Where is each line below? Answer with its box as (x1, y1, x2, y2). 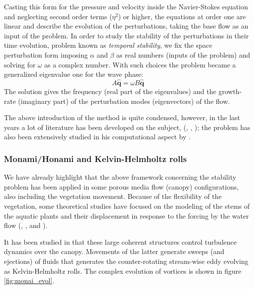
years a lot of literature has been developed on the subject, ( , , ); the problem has (4, 122, 251, 132)
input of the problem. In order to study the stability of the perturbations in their (4, 30, 249, 40)
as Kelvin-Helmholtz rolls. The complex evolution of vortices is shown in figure (4, 265, 242, 276)
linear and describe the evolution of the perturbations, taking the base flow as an (4, 21, 249, 31)
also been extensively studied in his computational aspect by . (4, 131, 191, 142)
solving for (4, 59, 35, 69)
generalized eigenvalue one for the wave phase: (4, 69, 143, 79)
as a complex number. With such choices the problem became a (44, 59, 236, 69)
